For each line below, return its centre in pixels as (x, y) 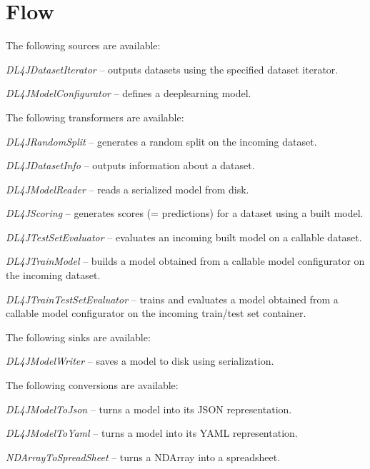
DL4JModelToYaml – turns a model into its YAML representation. (152, 433)
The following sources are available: (83, 45)
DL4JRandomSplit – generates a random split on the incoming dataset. (161, 141)
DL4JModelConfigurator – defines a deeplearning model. (129, 93)
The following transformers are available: (95, 117)
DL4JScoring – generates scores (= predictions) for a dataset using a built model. (185, 213)
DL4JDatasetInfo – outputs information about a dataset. (130, 165)
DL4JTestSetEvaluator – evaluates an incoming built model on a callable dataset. (184, 237)
